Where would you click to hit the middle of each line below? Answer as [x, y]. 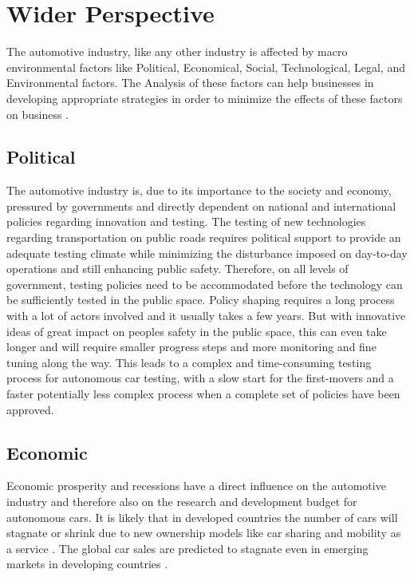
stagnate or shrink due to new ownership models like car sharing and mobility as [204, 533]
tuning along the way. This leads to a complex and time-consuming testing [189, 362]
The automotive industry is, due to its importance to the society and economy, [199, 190]
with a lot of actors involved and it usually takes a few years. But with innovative [206, 316]
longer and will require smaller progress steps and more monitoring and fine [191, 347]
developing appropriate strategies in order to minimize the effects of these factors [205, 98]
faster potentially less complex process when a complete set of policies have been [203, 394]
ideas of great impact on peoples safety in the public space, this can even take [197, 331]
